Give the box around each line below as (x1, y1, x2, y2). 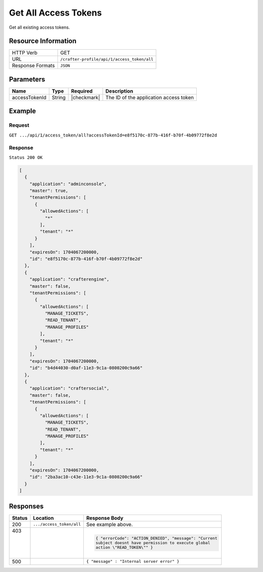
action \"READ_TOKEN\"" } (95, 545, 153, 550)
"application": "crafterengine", (29, 277, 110, 282)
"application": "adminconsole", (29, 181, 107, 187)
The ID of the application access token (105, 94, 194, 101)
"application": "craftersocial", (29, 385, 110, 391)
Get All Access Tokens (9, 7, 102, 18)
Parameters (9, 75, 45, 83)
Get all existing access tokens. (9, 24, 70, 30)
